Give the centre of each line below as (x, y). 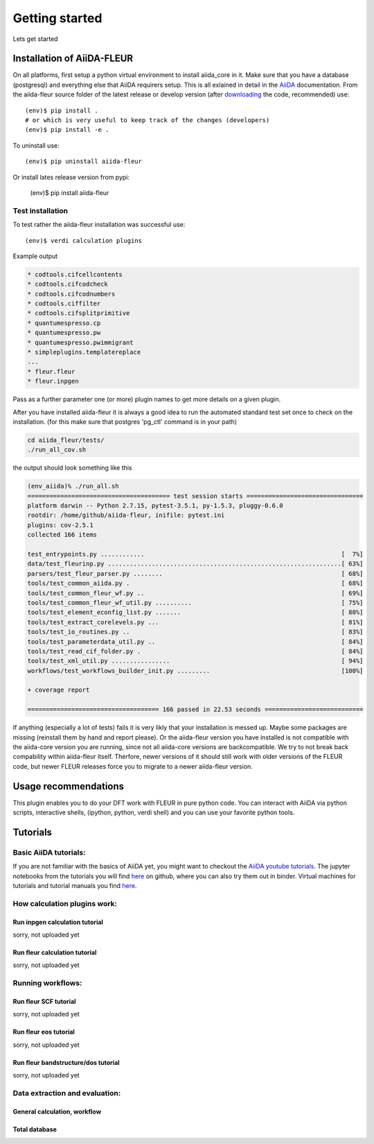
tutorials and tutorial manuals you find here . (75, 886)
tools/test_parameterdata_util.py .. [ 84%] (195, 641)
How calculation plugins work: (65, 903)
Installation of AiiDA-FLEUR (73, 59)
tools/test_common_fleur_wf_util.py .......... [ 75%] (195, 603)
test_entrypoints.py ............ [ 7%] (195, 554)
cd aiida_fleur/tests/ (66, 440)
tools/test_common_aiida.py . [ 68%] (195, 583)
